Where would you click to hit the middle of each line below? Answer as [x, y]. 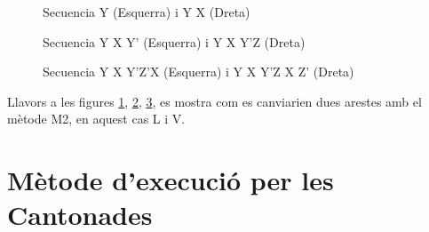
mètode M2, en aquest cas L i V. [96, 119]
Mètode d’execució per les [171, 180]
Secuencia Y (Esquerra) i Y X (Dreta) [147, 12]
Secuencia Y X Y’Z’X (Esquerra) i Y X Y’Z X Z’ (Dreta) [199, 72]
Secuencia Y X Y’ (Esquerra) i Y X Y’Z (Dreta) [174, 41]
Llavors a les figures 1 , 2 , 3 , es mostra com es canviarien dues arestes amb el [214, 101]
